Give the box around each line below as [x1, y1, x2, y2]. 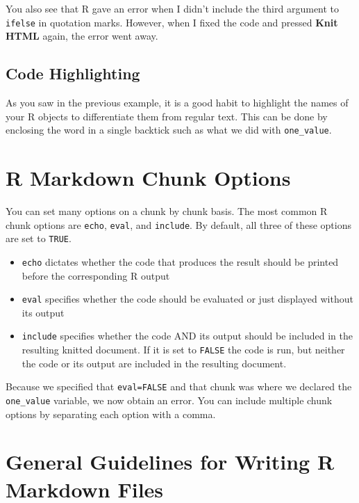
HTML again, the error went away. [6, 29, 158, 43]
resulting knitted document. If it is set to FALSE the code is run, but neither [22, 342, 345, 357]
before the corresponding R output [22, 268, 170, 282]
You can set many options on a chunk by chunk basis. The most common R [6, 204, 328, 218]
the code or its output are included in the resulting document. [22, 356, 287, 370]
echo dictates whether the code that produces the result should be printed [22, 254, 339, 269]
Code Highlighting [6, 63, 140, 84]
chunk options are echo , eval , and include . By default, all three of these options [6, 217, 352, 232]
